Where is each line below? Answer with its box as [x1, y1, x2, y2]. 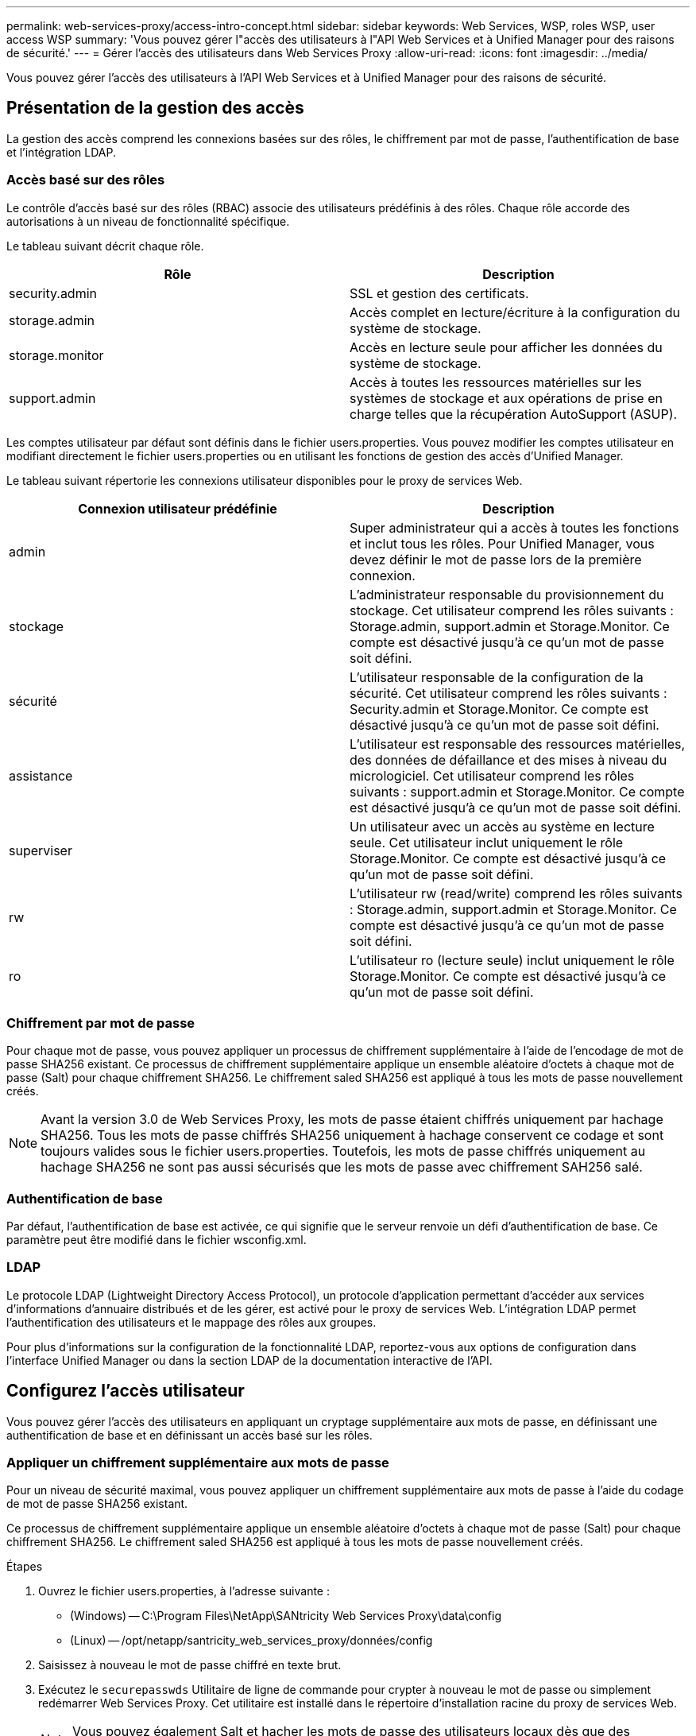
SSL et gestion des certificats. [350, 285, 529, 301]
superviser [9, 842, 72, 858]
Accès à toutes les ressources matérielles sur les [350, 374, 642, 390]
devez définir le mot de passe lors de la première [350, 551, 642, 568]
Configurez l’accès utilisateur [6, 1381, 245, 1401]
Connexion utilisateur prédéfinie [78, 500, 277, 517]
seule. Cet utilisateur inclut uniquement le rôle [350, 834, 624, 851]
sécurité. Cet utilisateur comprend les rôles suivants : [350, 684, 667, 701]
